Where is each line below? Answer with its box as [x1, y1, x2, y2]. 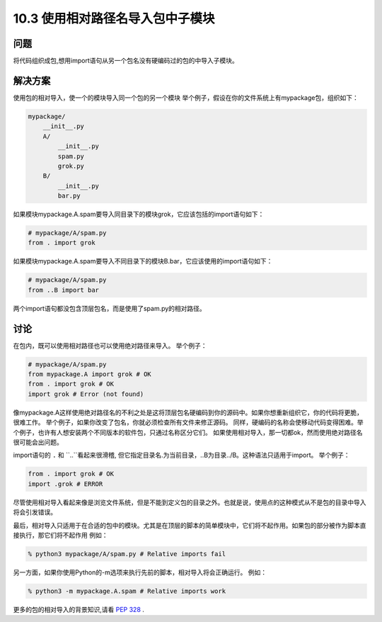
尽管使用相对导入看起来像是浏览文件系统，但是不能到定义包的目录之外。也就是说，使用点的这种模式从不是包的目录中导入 [13, 498, 366, 507]
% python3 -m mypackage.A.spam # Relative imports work [28, 587, 226, 595]
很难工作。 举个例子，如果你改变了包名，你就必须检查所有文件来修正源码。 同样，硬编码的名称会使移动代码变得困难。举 [13, 418, 364, 426]
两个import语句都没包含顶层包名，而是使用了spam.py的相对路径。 [13, 304, 207, 312]
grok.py [57, 162, 85, 170]
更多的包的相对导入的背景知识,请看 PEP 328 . [13, 605, 145, 613]
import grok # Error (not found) [28, 390, 144, 398]
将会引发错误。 [13, 508, 57, 516]
